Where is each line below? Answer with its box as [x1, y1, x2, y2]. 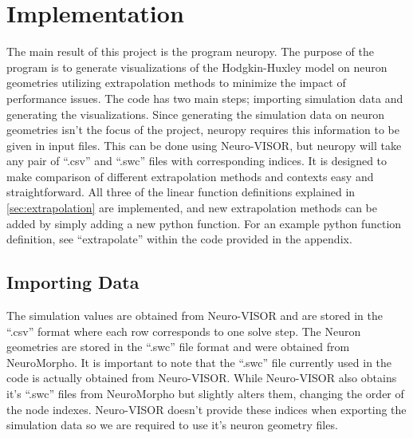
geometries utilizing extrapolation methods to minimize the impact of [6, 74, 346, 91]
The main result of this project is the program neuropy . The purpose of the [6, 43, 375, 60]
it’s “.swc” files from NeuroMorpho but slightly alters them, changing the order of [6, 385, 404, 402]
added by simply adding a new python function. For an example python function [6, 215, 402, 231]
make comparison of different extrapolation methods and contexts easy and [6, 168, 374, 184]
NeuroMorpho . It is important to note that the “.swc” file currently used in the [6, 353, 392, 370]
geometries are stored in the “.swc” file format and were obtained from [6, 338, 350, 355]
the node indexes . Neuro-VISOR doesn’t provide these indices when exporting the [6, 401, 407, 417]
